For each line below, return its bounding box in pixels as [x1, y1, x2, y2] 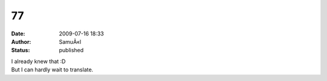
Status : [11, 47, 30, 54]
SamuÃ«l [59, 38, 82, 45]
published [59, 47, 84, 54]
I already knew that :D [11, 58, 66, 65]
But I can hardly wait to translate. [11, 66, 94, 73]
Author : [11, 38, 31, 45]
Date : [11, 30, 25, 37]
